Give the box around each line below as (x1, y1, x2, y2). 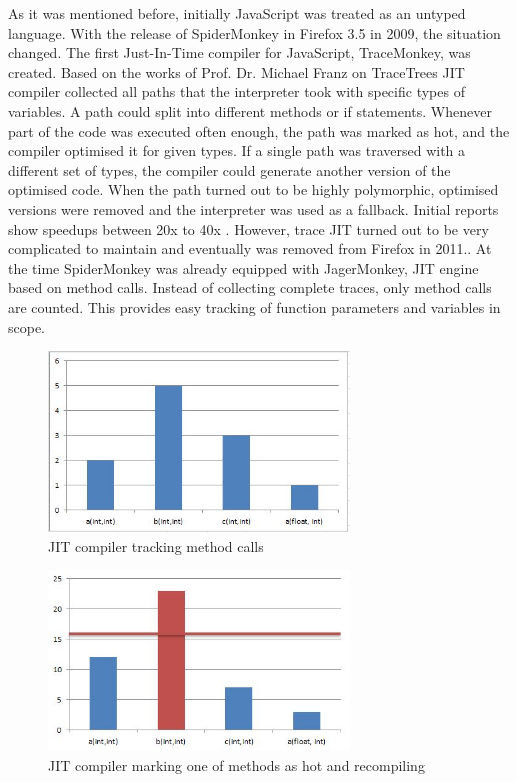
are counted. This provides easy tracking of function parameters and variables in (8, 296, 501, 317)
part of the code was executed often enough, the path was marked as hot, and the (8, 120, 510, 141)
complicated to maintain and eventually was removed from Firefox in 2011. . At (8, 238, 492, 259)
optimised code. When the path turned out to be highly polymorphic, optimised (8, 179, 499, 200)
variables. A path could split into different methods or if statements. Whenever (8, 100, 492, 121)
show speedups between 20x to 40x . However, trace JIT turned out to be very (8, 218, 489, 239)
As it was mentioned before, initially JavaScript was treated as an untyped (8, 3, 466, 23)
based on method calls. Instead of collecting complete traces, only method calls (8, 277, 492, 298)
